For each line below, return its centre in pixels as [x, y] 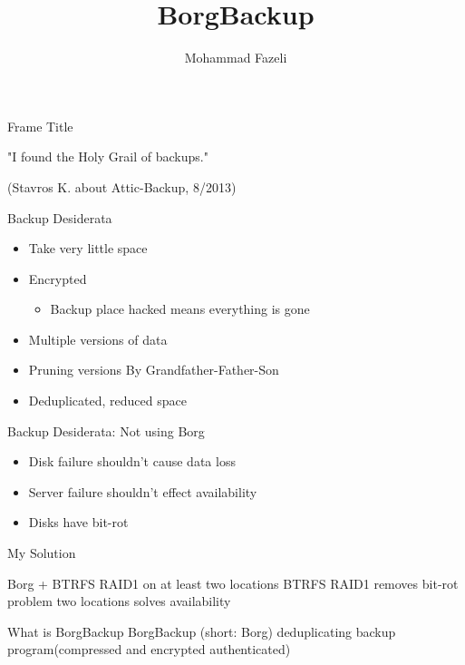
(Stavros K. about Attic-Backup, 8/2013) [122, 186]
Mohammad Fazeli [236, 58]
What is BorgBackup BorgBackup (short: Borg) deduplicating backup [202, 631]
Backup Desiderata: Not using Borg [106, 430]
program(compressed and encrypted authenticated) [149, 649]
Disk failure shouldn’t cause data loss [132, 461]
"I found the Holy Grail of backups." [108, 156]
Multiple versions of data [98, 339]
